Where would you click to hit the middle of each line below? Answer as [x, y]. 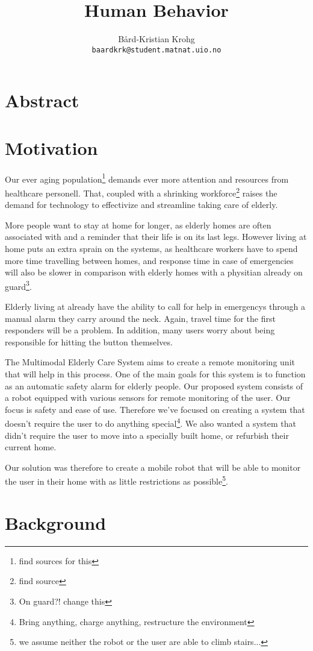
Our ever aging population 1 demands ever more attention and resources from [147, 178]
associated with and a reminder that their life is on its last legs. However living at [156, 237]
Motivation [51, 147]
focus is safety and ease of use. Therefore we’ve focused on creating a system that [155, 409]
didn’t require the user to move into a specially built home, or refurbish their [147, 435]
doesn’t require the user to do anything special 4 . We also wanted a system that [150, 422]
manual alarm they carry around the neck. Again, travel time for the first [140, 318]
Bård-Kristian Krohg [156, 39]
